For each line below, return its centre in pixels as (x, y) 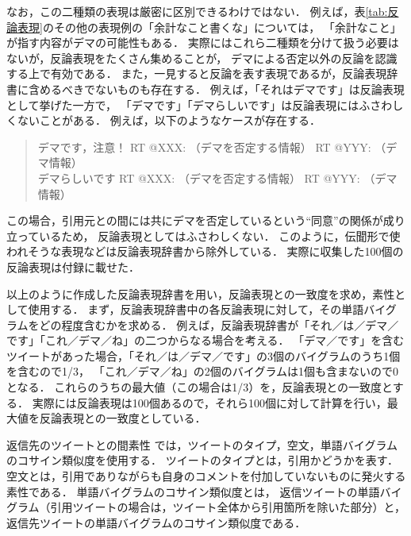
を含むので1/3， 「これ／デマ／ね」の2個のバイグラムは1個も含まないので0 (202, 371)
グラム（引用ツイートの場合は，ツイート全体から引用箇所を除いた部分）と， (206, 507)
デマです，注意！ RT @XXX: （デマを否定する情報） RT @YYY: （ (212, 147)
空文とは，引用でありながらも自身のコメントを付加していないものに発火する (206, 476)
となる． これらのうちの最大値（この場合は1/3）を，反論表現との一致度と (200, 387)
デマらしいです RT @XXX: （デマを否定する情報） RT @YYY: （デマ (217, 177)
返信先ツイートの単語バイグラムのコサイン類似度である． (156, 522)
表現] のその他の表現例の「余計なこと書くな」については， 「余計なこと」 (209, 27)
